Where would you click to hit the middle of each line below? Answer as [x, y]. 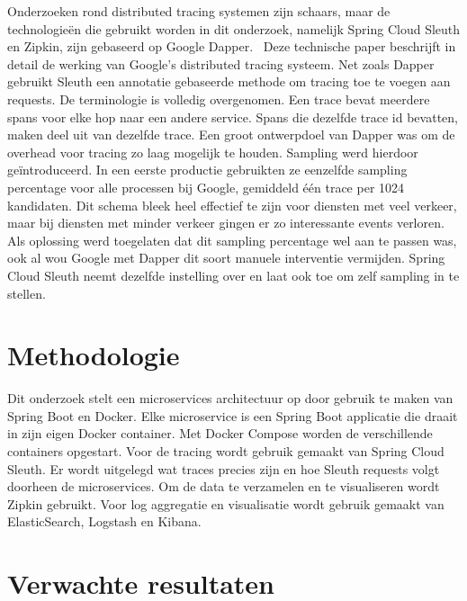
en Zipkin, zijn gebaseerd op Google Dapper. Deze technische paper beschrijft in [232, 46]
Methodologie [94, 355]
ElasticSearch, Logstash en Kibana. [104, 521]
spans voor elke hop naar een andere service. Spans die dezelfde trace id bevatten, [233, 117]
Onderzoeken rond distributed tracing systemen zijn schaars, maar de [199, 11]
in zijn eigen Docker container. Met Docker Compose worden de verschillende [220, 433]
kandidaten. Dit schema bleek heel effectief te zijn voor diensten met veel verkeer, [232, 205]
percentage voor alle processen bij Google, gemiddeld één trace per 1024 [206, 187]
